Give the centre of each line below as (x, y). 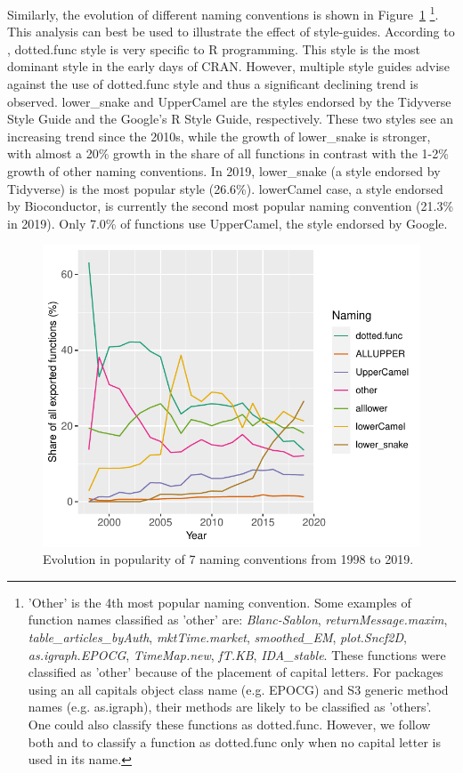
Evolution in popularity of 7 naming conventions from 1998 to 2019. (228, 559)
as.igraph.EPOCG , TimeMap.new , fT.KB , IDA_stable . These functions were (237, 654)
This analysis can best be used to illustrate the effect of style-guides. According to (231, 32)
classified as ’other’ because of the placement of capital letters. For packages (236, 672)
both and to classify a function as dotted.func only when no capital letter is (234, 741)
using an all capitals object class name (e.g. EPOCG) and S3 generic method (238, 689)
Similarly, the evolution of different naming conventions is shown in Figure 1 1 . (223, 13)
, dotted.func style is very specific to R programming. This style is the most (214, 48)
